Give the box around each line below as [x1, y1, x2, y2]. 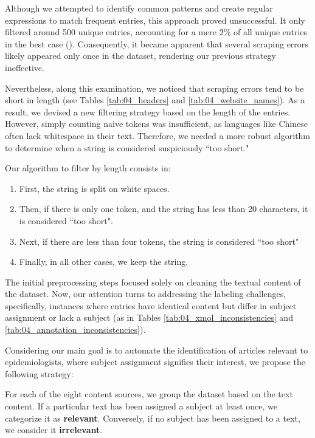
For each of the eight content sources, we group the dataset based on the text [5, 388, 293, 400]
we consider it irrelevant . [5, 423, 103, 436]
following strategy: [5, 367, 74, 380]
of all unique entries [233, 26, 308, 38]
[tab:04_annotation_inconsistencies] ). [5, 323, 146, 336]
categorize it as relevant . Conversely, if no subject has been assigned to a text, [5, 411, 300, 424]
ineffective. [5, 61, 44, 74]
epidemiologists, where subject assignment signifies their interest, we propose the [5, 355, 305, 368]
